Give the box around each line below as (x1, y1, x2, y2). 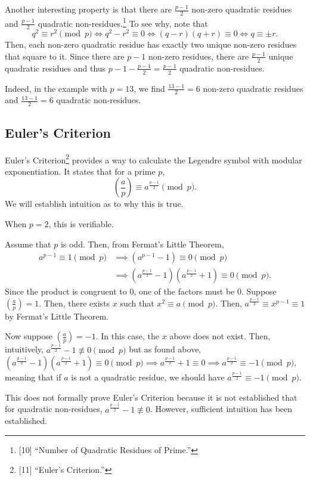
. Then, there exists (39, 296, 110, 309)
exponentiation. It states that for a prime (5, 165, 156, 177)
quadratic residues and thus (5, 61, 106, 74)
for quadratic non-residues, (5, 402, 103, 415)
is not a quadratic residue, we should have (71, 371, 225, 383)
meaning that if (5, 371, 61, 383)
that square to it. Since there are (5, 49, 125, 62)
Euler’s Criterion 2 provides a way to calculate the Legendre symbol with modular (5, 151, 302, 166)
